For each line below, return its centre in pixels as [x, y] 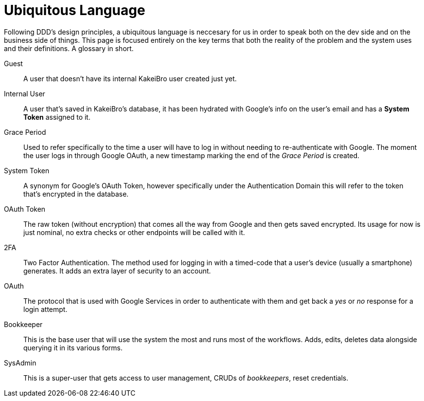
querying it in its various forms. [73, 347]
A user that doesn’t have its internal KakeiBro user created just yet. [130, 78]
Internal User [25, 93]
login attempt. [45, 309]
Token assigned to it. [57, 117]
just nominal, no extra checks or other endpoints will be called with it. [134, 232]
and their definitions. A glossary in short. [69, 48]
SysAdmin [20, 363]
